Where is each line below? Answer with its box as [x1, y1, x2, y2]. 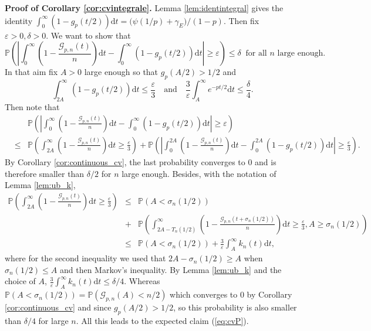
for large [38, 314, 69, 326]
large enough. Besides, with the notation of [122, 167, 276, 179]
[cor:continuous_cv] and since [5, 301, 112, 313]
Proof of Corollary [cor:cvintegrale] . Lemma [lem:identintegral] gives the [5, 2, 284, 13]
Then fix [228, 14, 259, 26]
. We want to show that [46, 29, 131, 41]
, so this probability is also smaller [173, 301, 297, 313]
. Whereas [124, 275, 160, 287]
